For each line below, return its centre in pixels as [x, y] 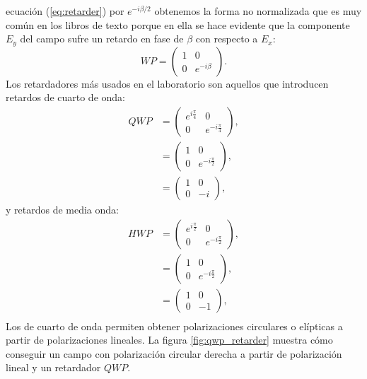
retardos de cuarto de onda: [65, 97]
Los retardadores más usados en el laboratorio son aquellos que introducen [167, 83]
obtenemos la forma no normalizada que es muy [258, 11]
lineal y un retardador [53, 367]
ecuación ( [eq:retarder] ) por [65, 11]
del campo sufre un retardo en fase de [102, 39]
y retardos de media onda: [62, 209]
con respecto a [227, 39]
